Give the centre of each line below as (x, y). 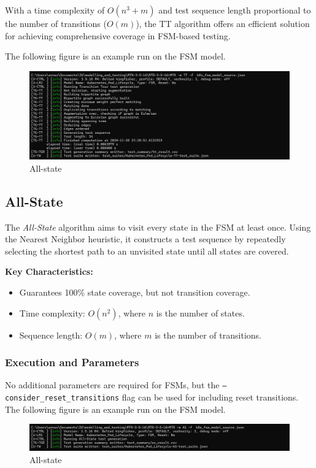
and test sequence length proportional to (235, 10)
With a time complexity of (55, 10)
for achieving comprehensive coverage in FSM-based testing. (118, 35)
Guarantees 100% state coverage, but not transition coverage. (135, 292)
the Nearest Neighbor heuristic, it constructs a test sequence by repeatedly (145, 239)
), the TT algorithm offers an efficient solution (223, 23)
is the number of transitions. (208, 335)
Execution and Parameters (72, 362)
